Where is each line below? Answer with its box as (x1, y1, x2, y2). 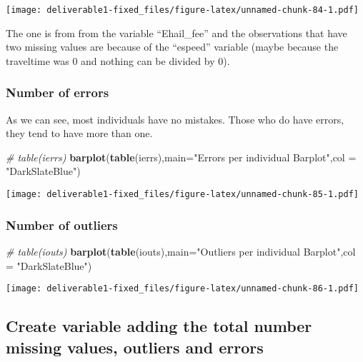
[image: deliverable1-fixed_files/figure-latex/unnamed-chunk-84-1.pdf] (6, 5, 359, 15)
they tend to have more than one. (6, 126, 153, 141)
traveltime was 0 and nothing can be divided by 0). (6, 53, 230, 68)
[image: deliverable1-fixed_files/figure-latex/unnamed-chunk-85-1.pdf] (6, 189, 359, 200)
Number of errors (6, 84, 109, 101)
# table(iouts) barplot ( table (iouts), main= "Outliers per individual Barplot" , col (6, 243, 356, 258)
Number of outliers (6, 216, 118, 233)
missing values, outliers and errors (6, 336, 264, 358)
